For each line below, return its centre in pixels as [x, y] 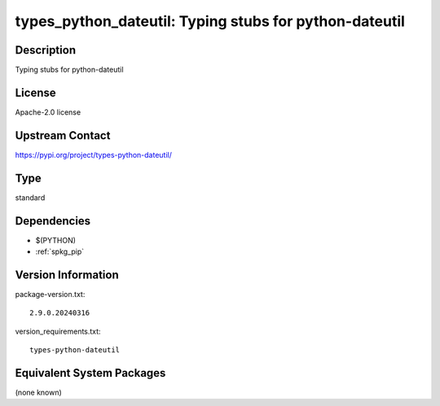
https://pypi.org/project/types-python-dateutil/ [94, 155]
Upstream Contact [63, 135]
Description [46, 50]
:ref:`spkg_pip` [60, 251]
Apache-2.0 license [48, 112]
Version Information [67, 275]
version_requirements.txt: [58, 331]
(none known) [39, 393]
